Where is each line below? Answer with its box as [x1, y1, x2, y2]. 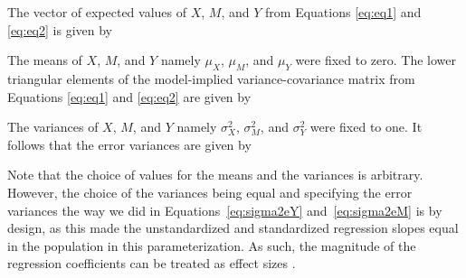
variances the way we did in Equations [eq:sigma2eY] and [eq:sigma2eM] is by [7, 200, 442, 219]
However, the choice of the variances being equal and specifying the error [7, 182, 413, 201]
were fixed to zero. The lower [295, 51, 457, 69]
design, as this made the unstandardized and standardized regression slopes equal [7, 218, 459, 237]
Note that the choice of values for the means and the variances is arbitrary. [7, 165, 423, 184]
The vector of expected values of [7, 3, 187, 21]
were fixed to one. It [309, 117, 423, 136]
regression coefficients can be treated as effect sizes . [7, 254, 296, 273]
